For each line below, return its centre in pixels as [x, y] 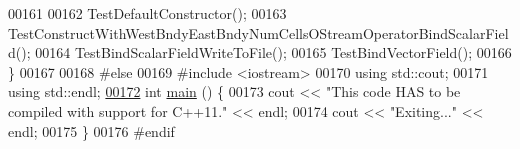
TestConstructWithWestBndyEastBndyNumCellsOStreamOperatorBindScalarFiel [258, 32]
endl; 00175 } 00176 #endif [91, 130]
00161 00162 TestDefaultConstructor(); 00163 [147, 13]
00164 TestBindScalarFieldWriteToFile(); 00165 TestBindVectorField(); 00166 [273, 52]
